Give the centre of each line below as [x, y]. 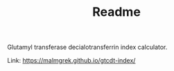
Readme [116, 12]
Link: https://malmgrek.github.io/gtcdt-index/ [71, 61]
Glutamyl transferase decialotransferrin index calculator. [87, 47]
